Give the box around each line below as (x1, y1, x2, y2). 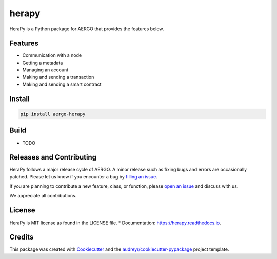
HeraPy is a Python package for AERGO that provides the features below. (9, 26, 164, 32)
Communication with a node (22, 52, 82, 58)
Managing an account (22, 67, 69, 73)
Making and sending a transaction (22, 74, 94, 80)
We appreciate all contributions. (9, 192, 77, 198)
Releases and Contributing (9, 153, 97, 162)
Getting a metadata (22, 59, 63, 66)
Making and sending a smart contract (22, 81, 102, 87)
